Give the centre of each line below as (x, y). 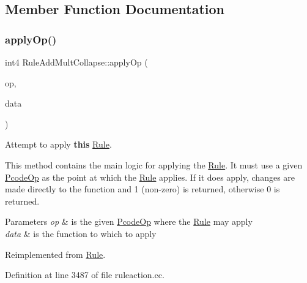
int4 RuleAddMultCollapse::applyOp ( (76, 62)
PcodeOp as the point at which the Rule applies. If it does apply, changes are (150, 177)
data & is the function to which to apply (81, 233)
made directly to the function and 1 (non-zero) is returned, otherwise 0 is (142, 189)
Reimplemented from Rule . (55, 254)
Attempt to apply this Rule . (58, 144)
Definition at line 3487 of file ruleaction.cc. (85, 275)
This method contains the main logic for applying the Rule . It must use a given (154, 164)
